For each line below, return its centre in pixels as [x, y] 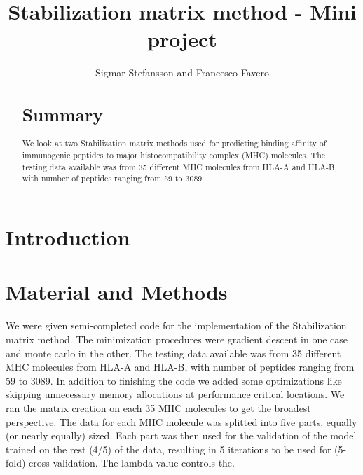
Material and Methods [117, 292]
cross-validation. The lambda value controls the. [132, 463]
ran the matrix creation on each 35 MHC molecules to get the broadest [158, 407]
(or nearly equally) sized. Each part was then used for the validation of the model [181, 435]
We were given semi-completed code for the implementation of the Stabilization [176, 325]
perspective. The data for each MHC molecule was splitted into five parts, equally [181, 421]
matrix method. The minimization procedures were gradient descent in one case [177, 339]
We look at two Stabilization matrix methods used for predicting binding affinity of [174, 143]
